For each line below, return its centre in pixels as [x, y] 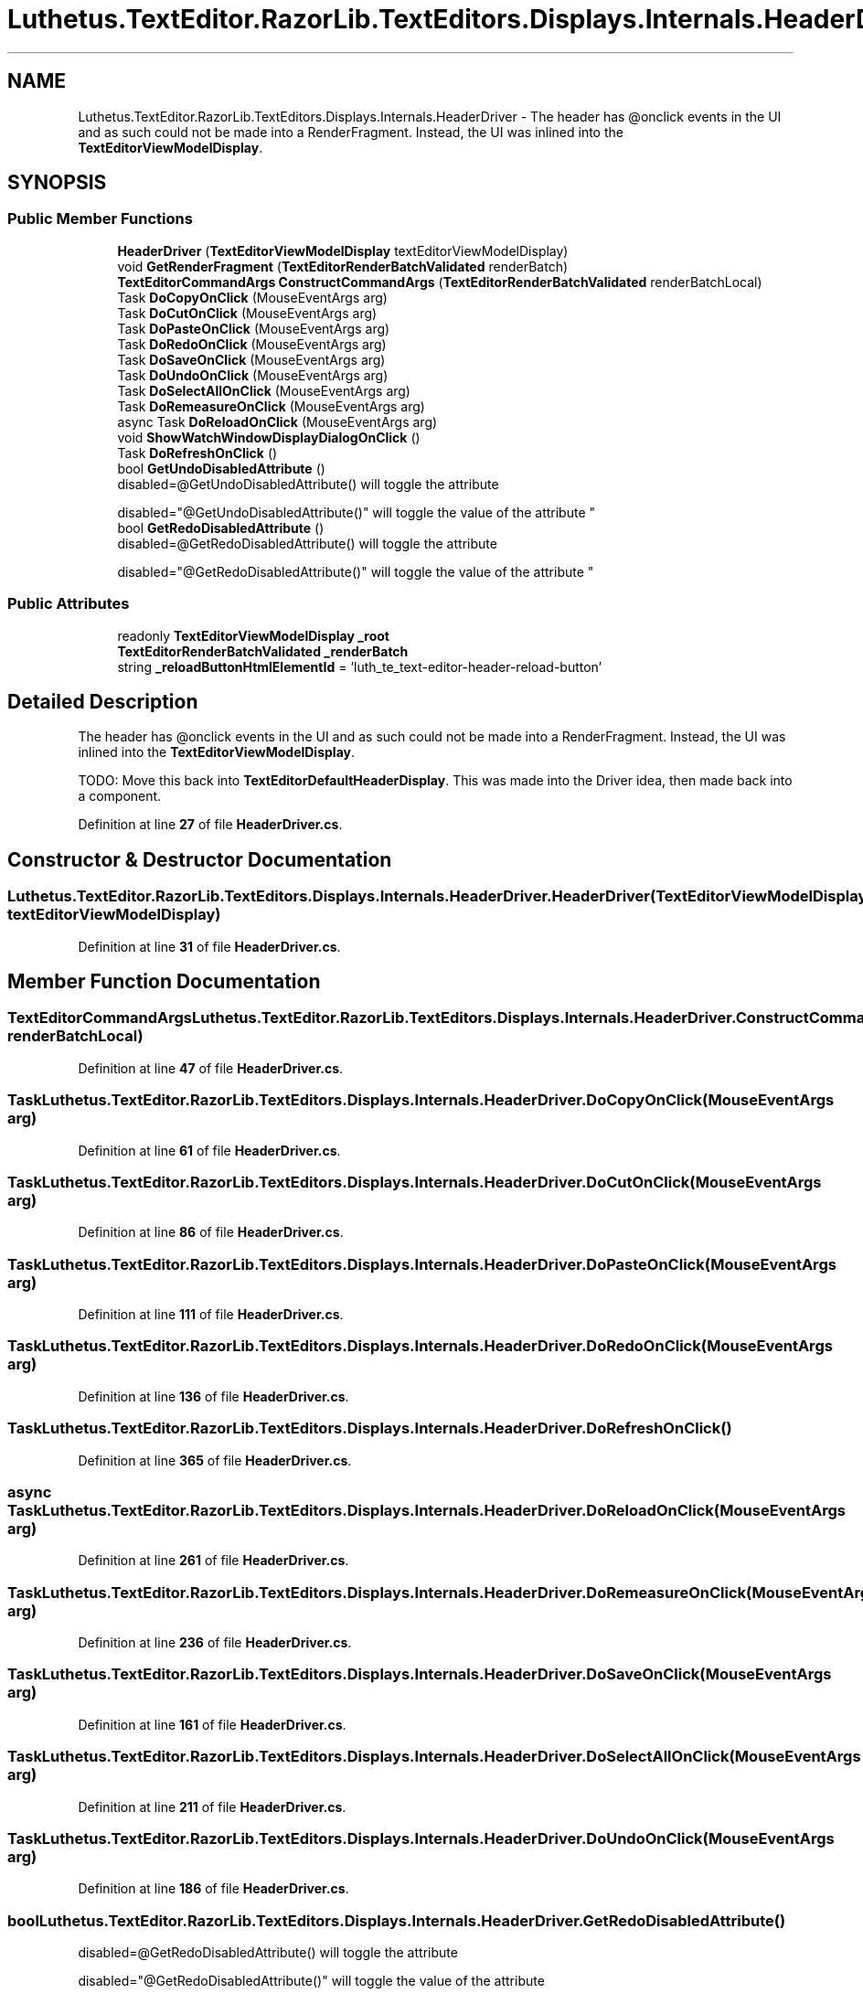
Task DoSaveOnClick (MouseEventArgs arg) [251, 359]
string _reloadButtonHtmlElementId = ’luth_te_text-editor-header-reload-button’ [360, 666]
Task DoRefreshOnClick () [197, 453]
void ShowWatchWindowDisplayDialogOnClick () [269, 437]
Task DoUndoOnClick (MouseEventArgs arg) [253, 375]
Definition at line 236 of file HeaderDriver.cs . [215, 1643]
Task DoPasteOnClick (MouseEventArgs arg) [254, 328]
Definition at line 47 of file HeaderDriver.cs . [211, 1068]
